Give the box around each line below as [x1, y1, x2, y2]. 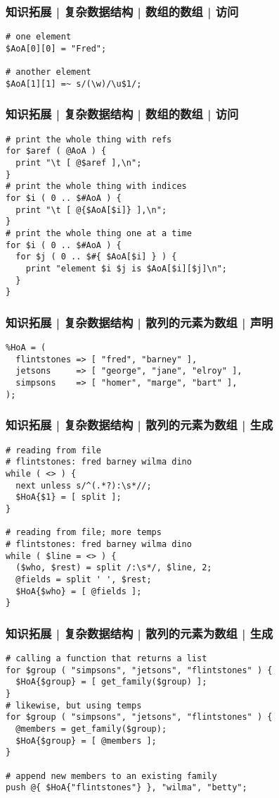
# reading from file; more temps [6, 527, 162, 538]
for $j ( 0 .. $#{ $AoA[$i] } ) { [15, 252, 177, 262]
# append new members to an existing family [6, 771, 217, 781]
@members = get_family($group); [15, 723, 167, 734]
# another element [6, 67, 91, 78]
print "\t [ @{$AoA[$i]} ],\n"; [15, 204, 167, 215]
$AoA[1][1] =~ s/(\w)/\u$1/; [6, 78, 142, 89]
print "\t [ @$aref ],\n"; [15, 158, 142, 168]
